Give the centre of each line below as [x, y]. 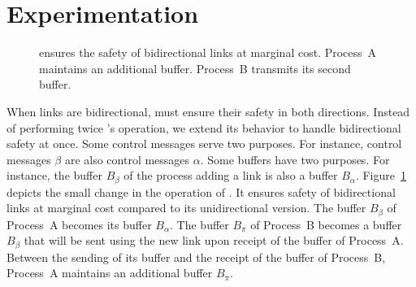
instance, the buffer [54, 175]
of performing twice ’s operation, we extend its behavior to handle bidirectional [204, 127]
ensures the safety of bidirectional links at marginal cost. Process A [208, 52]
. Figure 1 [381, 175]
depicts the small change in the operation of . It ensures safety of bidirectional [201, 191]
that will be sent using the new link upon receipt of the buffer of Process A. [214, 240]
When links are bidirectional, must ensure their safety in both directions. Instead [208, 111]
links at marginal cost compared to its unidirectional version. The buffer [186, 208]
